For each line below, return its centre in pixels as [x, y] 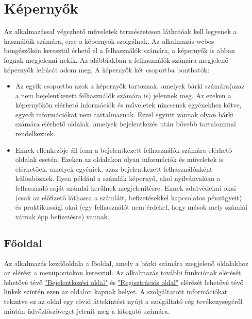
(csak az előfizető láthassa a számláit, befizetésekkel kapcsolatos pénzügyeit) [129, 197]
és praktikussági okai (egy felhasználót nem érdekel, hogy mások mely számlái [131, 207]
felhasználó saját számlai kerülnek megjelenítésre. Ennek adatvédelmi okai [126, 188]
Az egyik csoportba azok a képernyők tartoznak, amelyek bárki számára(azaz [130, 86]
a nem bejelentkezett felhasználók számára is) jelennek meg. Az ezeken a [123, 95]
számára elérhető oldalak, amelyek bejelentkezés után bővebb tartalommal [126, 124]
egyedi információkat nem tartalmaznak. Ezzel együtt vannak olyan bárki [125, 114]
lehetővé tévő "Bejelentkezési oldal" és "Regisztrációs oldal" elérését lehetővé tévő [124, 282]
